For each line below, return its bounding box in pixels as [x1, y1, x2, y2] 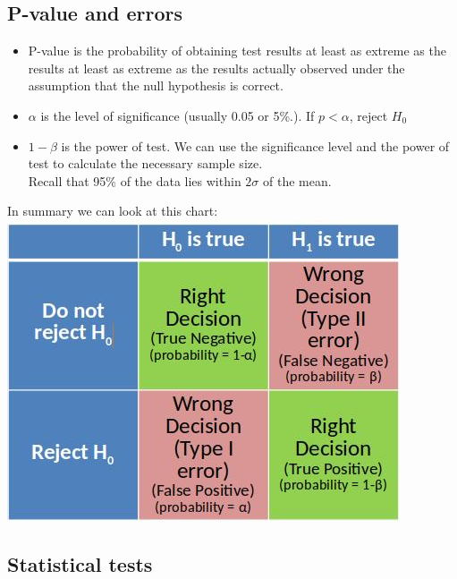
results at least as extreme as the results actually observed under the [28, 58, 405, 77]
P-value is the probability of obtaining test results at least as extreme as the [28, 41, 446, 60]
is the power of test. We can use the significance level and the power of [61, 136, 450, 155]
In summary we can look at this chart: [7, 201, 218, 220]
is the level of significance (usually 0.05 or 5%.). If [40, 106, 315, 124]
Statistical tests [7, 549, 153, 577]
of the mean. [263, 171, 332, 190]
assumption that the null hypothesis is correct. [28, 76, 284, 95]
